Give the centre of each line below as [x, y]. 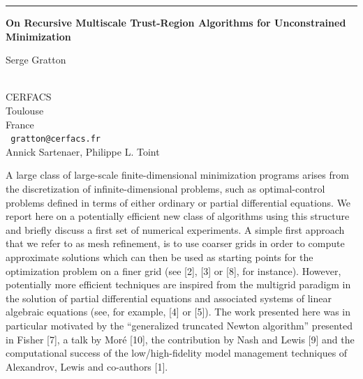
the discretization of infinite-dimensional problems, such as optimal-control [165, 188]
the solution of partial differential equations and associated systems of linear [169, 298]
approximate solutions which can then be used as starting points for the [160, 257]
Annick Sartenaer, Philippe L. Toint [83, 151]
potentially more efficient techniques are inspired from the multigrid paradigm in [178, 284]
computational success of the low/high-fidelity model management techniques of [177, 353]
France [20, 124]
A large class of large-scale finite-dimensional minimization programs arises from [177, 175]
